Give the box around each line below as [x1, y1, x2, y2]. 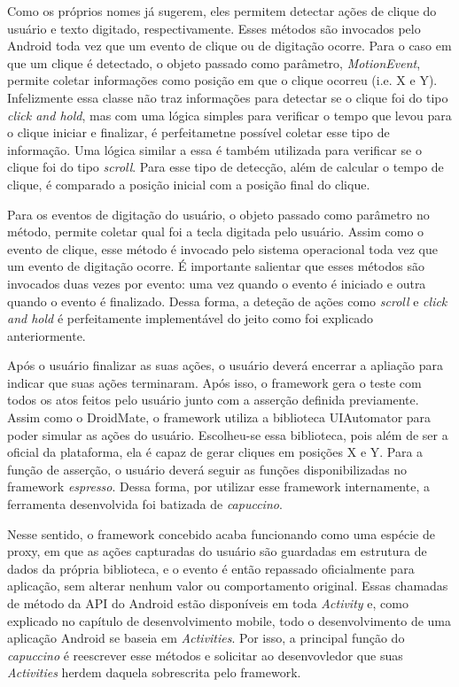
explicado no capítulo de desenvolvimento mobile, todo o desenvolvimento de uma [7, 611, 452, 629]
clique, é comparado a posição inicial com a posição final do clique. [7, 174, 370, 193]
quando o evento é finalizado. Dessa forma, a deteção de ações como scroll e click [7, 291, 447, 310]
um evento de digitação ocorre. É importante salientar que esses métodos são [7, 257, 424, 275]
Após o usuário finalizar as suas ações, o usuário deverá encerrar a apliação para [7, 356, 443, 374]
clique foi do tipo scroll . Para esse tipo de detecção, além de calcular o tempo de [7, 158, 444, 176]
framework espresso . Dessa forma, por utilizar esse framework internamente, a [7, 477, 430, 496]
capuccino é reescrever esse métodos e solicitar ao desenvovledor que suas [7, 645, 403, 664]
